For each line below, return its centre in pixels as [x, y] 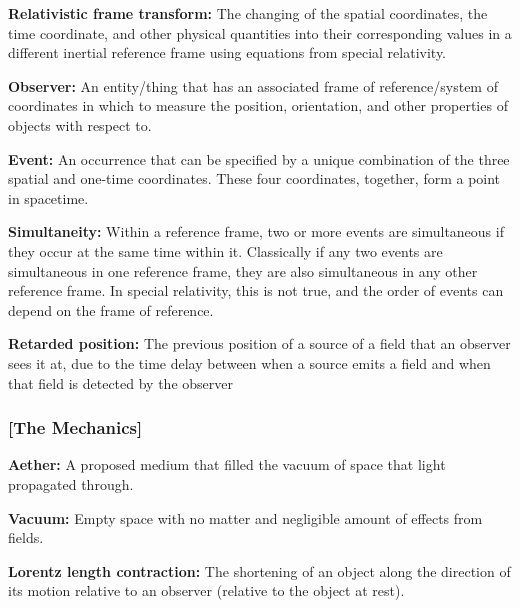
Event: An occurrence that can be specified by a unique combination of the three [259, 158]
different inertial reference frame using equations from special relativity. [227, 52]
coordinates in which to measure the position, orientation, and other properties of [258, 105]
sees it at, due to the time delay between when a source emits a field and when [249, 362]
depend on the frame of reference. [111, 309]
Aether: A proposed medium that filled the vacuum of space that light [227, 464]
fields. [26, 537]
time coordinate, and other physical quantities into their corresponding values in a [260, 32]
